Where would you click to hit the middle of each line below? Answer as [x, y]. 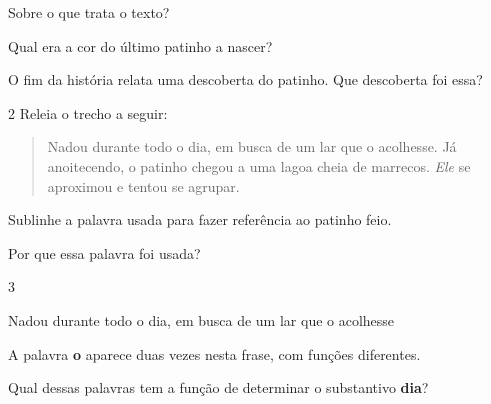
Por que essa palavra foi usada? [104, 252]
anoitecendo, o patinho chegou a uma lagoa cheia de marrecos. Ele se [259, 165]
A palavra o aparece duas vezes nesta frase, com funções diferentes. [214, 353]
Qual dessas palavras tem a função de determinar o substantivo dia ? [218, 387]
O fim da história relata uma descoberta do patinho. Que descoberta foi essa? [245, 79]
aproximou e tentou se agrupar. [143, 185]
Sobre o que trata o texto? [89, 12]
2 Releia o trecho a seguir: [88, 112]
